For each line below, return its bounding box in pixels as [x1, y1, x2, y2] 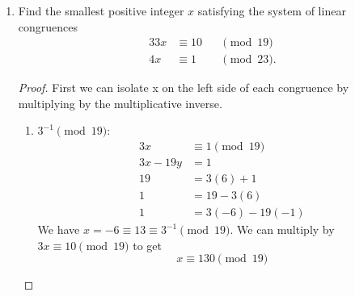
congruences [18, 18, 78, 35]
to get [133, 236, 162, 253]
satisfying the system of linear [197, 2, 346, 19]
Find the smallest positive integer [18, 2, 184, 19]
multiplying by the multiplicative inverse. [18, 94, 222, 111]
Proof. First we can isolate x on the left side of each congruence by [18, 79, 349, 96]
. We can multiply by [230, 221, 335, 238]
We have [37, 221, 80, 238]
